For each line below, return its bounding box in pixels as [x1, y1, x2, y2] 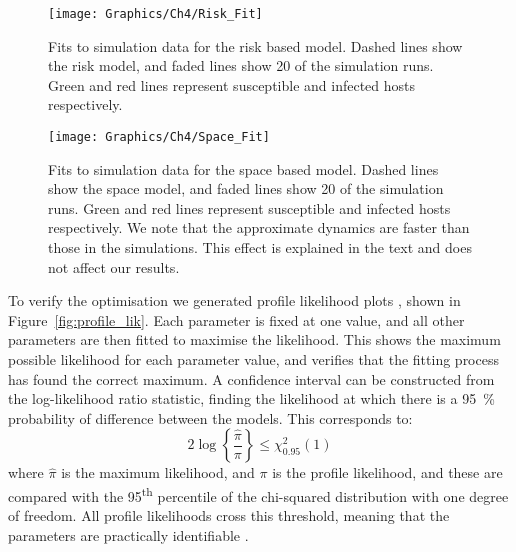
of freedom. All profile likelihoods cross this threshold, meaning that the [8, 505, 450, 526]
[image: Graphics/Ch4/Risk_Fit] [48, 7, 263, 21]
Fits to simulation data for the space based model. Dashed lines [48, 158, 439, 179]
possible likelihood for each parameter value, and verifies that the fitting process [8, 349, 499, 370]
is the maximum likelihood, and [61, 462, 255, 483]
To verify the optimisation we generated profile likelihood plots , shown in [8, 290, 461, 311]
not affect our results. [48, 256, 180, 277]
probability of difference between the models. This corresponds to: [8, 407, 413, 428]
